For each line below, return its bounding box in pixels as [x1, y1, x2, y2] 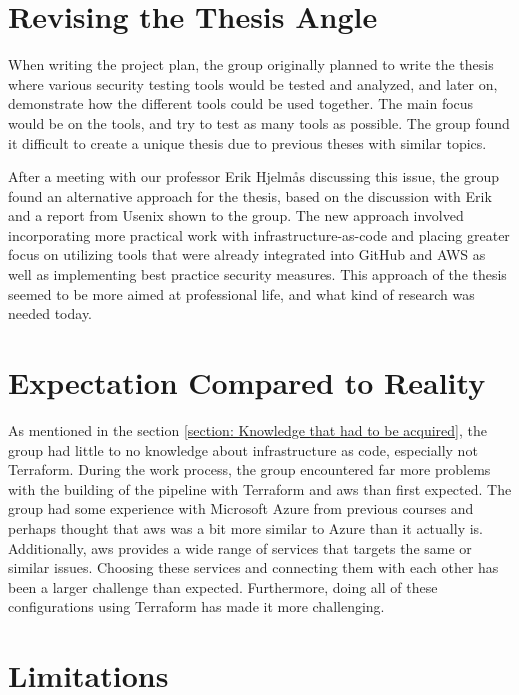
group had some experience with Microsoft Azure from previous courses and [8, 498, 474, 519]
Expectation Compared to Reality [8, 362, 486, 403]
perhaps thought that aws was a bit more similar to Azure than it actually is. [8, 517, 483, 538]
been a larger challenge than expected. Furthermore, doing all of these [8, 576, 438, 597]
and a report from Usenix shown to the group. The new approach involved [8, 205, 464, 226]
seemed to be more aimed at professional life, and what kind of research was [8, 283, 475, 304]
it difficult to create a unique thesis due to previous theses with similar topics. [8, 132, 487, 153]
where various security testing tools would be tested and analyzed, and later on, [8, 73, 498, 94]
